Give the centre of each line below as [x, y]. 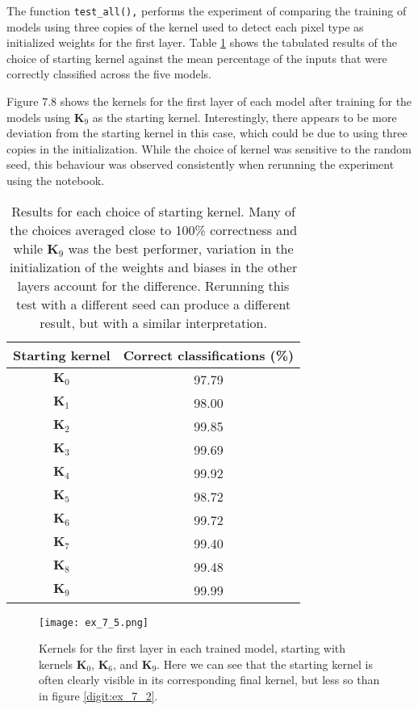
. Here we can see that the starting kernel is [265, 664]
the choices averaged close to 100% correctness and [154, 229]
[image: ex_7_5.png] [94, 622]
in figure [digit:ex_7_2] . [98, 696]
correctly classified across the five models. [109, 74]
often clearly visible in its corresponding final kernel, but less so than [209, 680]
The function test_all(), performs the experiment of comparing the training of [207, 11]
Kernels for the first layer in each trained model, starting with [192, 648]
